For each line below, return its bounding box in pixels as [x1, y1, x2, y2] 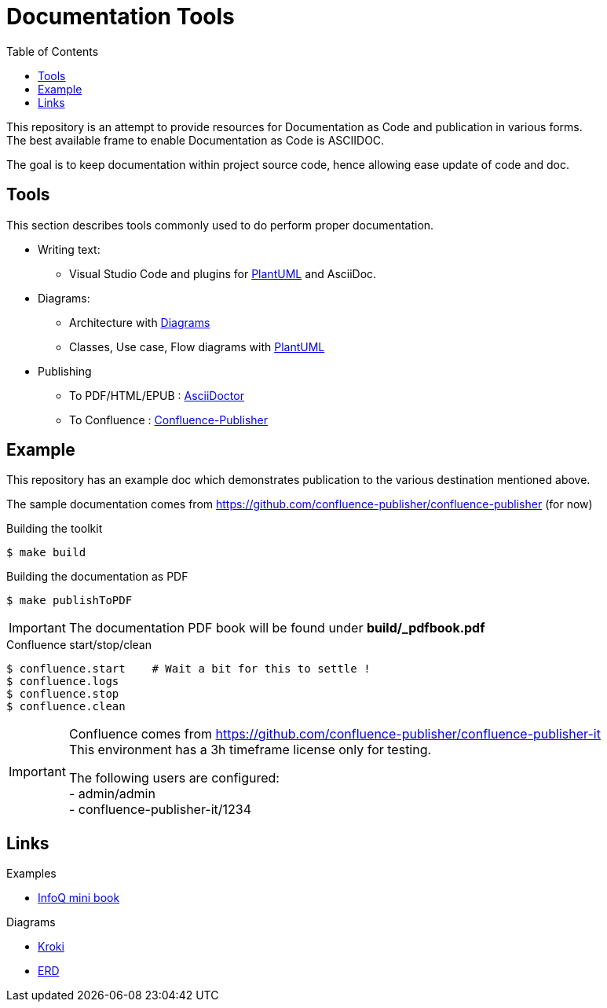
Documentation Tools [6, 3, 235, 30]
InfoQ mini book [38, 891, 120, 905]
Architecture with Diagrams [69, 315, 210, 329]
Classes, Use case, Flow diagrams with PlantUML [69, 339, 325, 354]
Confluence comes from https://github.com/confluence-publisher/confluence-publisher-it [68, 726, 601, 742]
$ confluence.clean [6, 700, 126, 713]
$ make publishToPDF [6, 594, 133, 607]
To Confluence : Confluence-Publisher [69, 412, 268, 427]
